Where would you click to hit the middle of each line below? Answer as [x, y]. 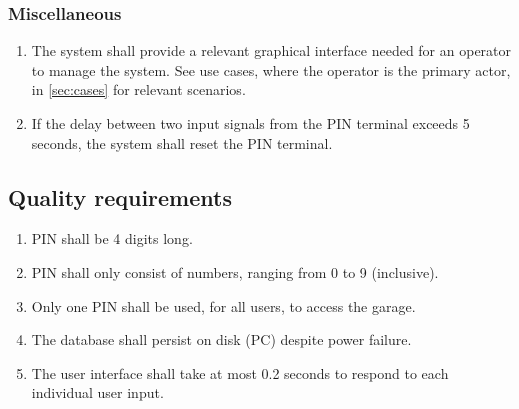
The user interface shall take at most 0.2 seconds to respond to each [240, 372]
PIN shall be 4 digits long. [112, 238]
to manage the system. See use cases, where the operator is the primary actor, [271, 69]
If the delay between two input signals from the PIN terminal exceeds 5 [250, 123]
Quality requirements [120, 196]
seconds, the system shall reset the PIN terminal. [182, 142]
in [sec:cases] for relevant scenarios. [138, 89]
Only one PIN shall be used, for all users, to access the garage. [223, 305]
